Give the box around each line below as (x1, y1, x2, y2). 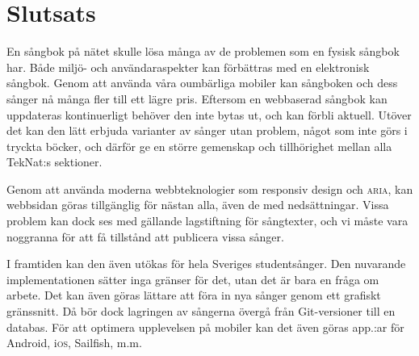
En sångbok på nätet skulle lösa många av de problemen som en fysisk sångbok (6, 43, 400, 60)
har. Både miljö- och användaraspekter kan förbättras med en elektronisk (6, 58, 370, 75)
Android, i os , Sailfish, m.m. (6, 334, 142, 351)
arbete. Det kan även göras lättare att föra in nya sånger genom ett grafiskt (6, 287, 381, 304)
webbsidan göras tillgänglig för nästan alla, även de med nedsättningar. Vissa (6, 196, 389, 213)
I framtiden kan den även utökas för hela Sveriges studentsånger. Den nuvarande (6, 255, 406, 272)
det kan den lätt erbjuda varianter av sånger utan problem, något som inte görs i (6, 122, 408, 139)
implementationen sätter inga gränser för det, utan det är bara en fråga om (6, 270, 379, 287)
